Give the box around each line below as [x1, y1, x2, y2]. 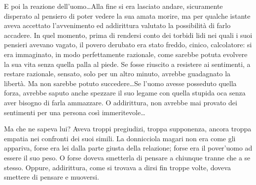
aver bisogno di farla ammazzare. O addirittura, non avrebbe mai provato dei [4, 97, 237, 107]
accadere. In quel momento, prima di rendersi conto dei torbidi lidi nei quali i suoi [4, 30, 253, 40]
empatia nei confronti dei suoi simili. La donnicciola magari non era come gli [4, 133, 236, 143]
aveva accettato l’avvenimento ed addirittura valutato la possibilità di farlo [4, 20, 231, 31]
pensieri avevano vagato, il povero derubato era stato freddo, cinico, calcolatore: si [4, 39, 252, 50]
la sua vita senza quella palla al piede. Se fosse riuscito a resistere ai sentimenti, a [4, 59, 251, 69]
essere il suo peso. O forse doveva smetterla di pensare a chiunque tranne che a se [4, 152, 251, 162]
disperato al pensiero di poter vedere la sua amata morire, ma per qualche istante [4, 10, 251, 21]
